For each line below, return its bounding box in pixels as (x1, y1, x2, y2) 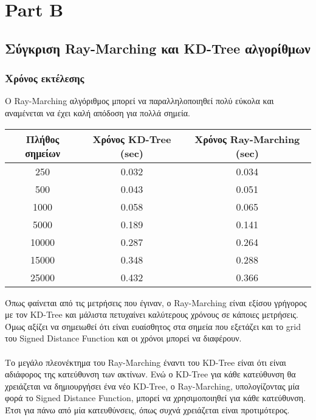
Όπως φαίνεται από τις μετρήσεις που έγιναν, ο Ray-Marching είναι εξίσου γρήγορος (5, 296, 307, 309)
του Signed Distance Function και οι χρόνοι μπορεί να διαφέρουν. (5, 332, 242, 345)
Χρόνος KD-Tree (92, 131, 171, 146)
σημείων (25, 145, 60, 160)
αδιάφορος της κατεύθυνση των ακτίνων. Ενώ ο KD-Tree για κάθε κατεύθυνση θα (5, 368, 296, 380)
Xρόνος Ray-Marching (194, 131, 300, 146)
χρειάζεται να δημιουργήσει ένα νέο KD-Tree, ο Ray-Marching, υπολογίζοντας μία (5, 379, 300, 392)
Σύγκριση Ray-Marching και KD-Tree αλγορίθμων (5, 38, 311, 57)
